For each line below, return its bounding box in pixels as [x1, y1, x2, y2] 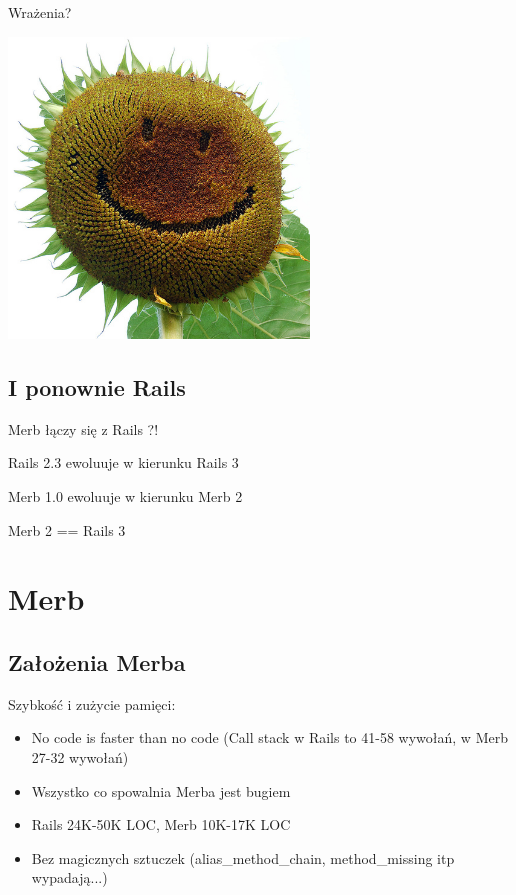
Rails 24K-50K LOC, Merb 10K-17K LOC [31, 814, 291, 835]
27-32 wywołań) [31, 746, 129, 767]
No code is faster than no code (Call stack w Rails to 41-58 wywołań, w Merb [31, 727, 508, 748]
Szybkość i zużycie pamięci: [8, 693, 176, 714]
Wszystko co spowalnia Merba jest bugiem [31, 780, 291, 801]
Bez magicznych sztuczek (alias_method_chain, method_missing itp [31, 847, 455, 868]
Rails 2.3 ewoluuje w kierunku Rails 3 [8, 452, 239, 473]
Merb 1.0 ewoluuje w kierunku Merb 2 [8, 485, 243, 506]
